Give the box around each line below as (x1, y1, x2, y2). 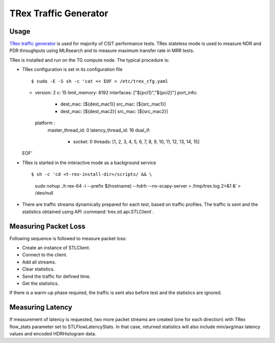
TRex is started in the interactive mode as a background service (22, 160, 156, 166)
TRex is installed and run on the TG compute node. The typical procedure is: (9, 57, 170, 63)
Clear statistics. (22, 266, 55, 272)
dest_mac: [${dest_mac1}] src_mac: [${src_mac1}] (60, 101, 166, 107)
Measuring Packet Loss (9, 222, 86, 230)
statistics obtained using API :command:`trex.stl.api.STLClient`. (22, 208, 154, 215)
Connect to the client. (22, 252, 68, 258)
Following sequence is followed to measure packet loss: (9, 235, 127, 242)
